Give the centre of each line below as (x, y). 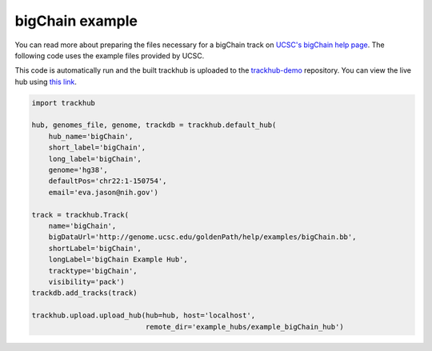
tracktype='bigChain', (93, 271)
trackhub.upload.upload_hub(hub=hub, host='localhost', (144, 315)
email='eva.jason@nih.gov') (104, 192)
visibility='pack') (87, 281)
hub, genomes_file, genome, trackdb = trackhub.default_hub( (154, 125)
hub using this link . (46, 82)
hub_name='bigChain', (91, 136)
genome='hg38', (78, 170)
